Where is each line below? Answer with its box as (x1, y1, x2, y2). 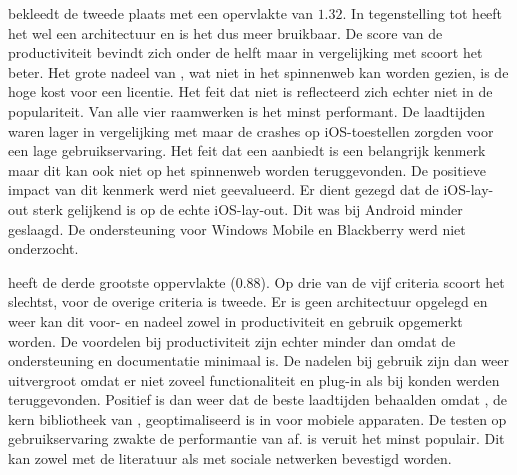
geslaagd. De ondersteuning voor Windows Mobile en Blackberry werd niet (8, 218, 466, 239)
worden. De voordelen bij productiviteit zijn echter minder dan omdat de (8, 330, 456, 351)
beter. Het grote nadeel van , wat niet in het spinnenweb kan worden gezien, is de (8, 61, 509, 82)
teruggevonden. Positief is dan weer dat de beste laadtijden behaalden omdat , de (8, 389, 508, 410)
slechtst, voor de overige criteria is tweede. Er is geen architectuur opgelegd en (8, 291, 488, 312)
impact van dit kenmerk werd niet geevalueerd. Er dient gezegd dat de (8, 179, 439, 200)
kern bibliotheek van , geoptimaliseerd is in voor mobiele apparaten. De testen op (8, 408, 507, 429)
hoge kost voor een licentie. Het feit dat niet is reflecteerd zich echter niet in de (8, 81, 493, 102)
